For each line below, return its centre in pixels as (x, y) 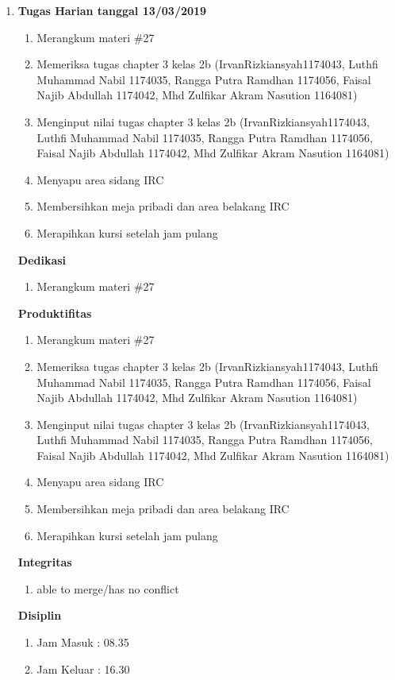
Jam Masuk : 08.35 (83, 642)
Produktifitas (55, 313)
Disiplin (40, 615)
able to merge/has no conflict (108, 588)
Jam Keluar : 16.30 (83, 668)
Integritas (45, 562)
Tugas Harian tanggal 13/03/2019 (112, 10)
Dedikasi (42, 259)
